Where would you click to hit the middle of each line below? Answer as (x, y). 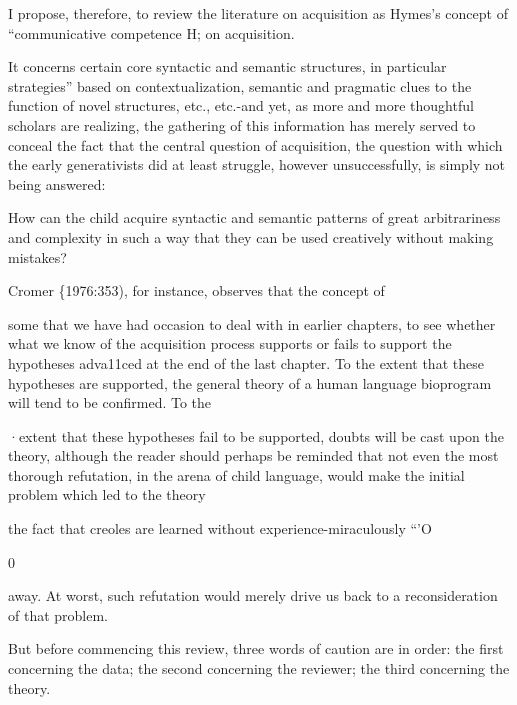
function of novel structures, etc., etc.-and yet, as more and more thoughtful (241, 105)
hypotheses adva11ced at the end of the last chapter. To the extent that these (246, 362)
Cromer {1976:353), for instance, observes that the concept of (196, 290)
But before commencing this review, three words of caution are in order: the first (256, 648)
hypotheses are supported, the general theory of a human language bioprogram (250, 382)
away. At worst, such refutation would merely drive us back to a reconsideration (253, 595)
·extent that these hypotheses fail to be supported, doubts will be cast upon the (256, 435)
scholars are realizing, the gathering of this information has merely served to (242, 124)
